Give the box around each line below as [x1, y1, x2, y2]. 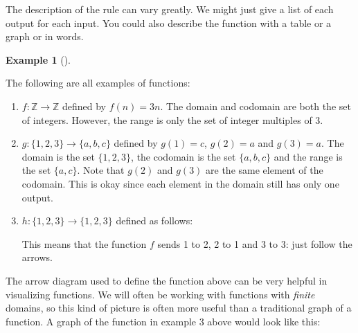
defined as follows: [116, 213, 193, 228]
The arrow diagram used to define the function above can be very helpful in [6, 273, 328, 287]
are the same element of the [206, 163, 323, 177]
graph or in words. [6, 29, 84, 44]
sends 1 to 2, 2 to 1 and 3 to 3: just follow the [157, 236, 352, 251]
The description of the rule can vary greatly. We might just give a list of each [6, 2, 334, 16]
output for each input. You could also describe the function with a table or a [6, 15, 332, 30]
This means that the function [21, 236, 147, 251]
